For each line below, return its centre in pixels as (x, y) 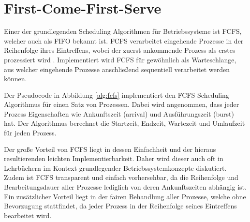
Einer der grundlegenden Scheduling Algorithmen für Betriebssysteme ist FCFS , (123, 31)
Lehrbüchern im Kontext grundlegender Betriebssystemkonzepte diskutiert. (115, 168)
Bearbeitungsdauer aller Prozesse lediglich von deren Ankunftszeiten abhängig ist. (125, 187)
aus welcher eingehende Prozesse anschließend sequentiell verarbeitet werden (117, 69)
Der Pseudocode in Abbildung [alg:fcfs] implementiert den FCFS (100, 95)
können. (15, 79)
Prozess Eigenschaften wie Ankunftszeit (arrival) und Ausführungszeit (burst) (119, 113)
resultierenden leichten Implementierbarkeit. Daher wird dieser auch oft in (114, 158)
